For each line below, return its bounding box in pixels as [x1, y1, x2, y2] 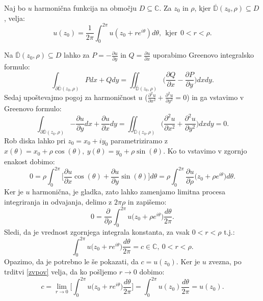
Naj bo [4, 3, 26, 13]
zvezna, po [208, 256, 242, 267]
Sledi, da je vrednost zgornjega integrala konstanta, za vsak [4, 226, 190, 237]
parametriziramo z [110, 135, 168, 145]
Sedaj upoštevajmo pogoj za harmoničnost [4, 91, 136, 102]
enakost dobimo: [4, 156, 55, 167]
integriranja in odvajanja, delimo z [4, 196, 112, 207]
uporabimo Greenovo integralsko [152, 49, 254, 60]
